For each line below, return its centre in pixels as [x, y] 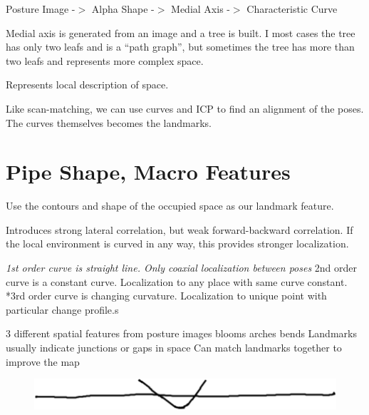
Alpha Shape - [123, 9]
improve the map [43, 361]
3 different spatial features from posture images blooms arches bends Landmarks [181, 333]
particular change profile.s [62, 309]
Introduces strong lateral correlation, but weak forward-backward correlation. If [180, 229]
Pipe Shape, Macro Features [148, 171]
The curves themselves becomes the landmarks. [109, 122]
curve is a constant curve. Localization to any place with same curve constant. [177, 281]
